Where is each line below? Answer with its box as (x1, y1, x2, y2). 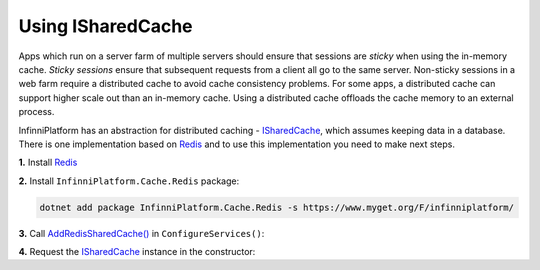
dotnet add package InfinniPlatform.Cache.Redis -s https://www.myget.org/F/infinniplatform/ (39, 201, 515, 213)
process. (18, 106, 55, 118)
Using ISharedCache (18, 15, 194, 37)
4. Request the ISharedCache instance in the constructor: (18, 246, 256, 258)
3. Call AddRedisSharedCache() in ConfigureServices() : (18, 227, 265, 239)
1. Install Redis (18, 156, 78, 169)
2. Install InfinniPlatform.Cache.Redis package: (18, 175, 240, 187)
